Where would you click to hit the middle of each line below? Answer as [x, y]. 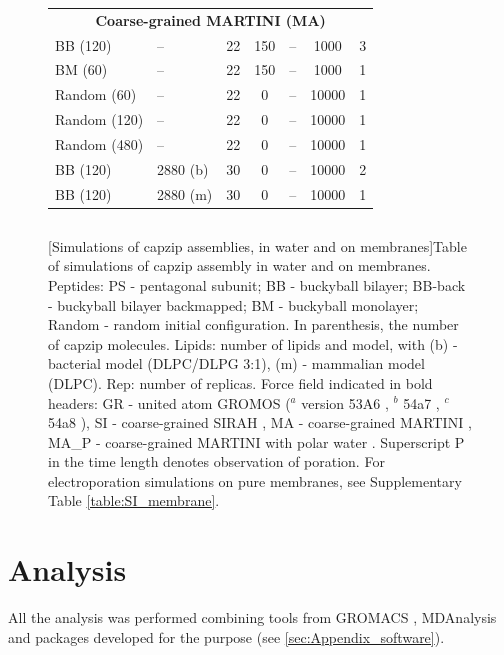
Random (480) [99, 143]
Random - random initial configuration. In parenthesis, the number [253, 324]
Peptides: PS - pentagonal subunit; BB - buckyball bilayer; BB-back [257, 284]
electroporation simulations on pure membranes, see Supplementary [255, 480]
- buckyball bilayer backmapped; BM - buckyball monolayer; [233, 304]
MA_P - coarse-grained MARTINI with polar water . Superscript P [256, 441]
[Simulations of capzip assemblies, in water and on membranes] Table [257, 245]
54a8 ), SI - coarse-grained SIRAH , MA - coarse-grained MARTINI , [260, 422]
